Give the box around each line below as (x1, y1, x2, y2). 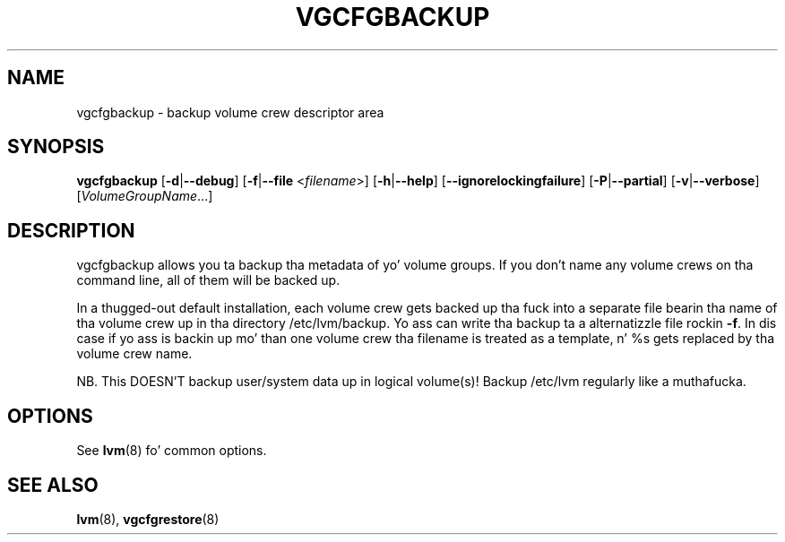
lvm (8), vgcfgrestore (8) (76, 511, 220, 527)
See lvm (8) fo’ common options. (76, 443, 267, 459)
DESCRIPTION (7, 219, 135, 242)
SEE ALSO (7, 473, 99, 496)
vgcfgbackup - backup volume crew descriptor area (76, 104, 384, 120)
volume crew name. (76, 346, 193, 362)
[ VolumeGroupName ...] (76, 188, 213, 204)
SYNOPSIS (7, 135, 105, 159)
